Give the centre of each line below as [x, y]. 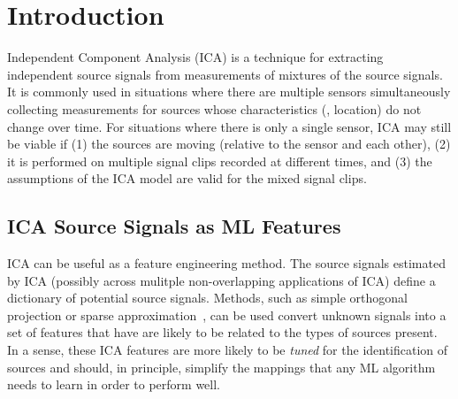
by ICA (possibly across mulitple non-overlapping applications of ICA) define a [221, 280]
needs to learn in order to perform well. [114, 384]
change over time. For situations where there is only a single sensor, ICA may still [229, 126]
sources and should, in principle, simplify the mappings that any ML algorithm [221, 367]
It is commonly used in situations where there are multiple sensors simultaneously [229, 92]
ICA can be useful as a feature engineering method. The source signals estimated [226, 263]
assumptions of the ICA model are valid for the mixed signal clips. [187, 178]
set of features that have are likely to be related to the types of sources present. [222, 332]
